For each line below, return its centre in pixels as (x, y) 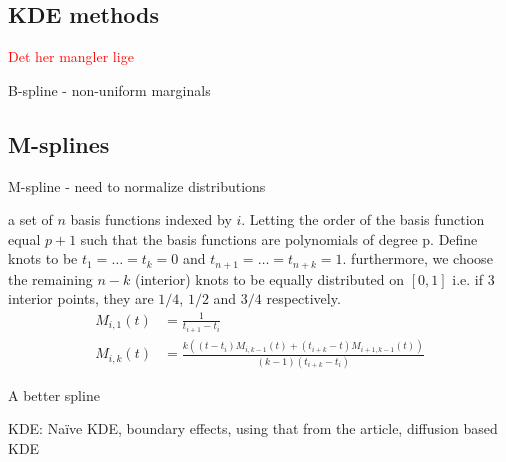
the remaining (50, 278)
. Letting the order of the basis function (363, 219)
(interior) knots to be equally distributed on (269, 278)
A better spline (54, 394)
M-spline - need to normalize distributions (137, 185)
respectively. (303, 298)
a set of (30, 219)
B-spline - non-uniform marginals (109, 89)
